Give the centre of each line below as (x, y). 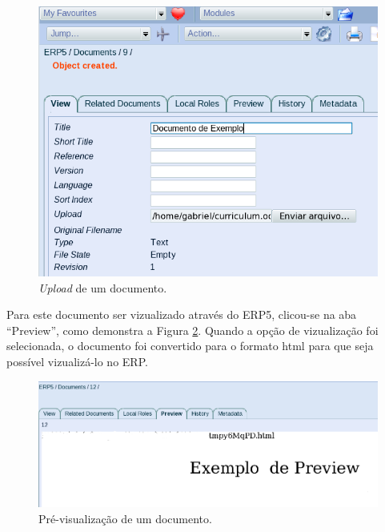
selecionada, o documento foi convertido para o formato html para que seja (190, 346)
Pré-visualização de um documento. (125, 518)
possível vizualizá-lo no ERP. (77, 362)
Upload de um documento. (103, 287)
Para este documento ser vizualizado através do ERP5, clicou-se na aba (182, 314)
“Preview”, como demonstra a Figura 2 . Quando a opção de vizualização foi (192, 330)
